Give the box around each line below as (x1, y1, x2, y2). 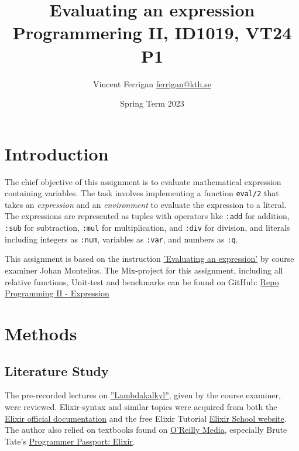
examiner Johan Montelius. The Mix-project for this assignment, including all (5, 264, 283, 276)
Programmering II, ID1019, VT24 (12, 20, 292, 45)
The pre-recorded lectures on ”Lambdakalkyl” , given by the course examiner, (5, 389, 281, 401)
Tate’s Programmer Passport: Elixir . (5, 435, 135, 447)
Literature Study (5, 361, 109, 380)
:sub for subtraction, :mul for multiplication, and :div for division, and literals (5, 221, 290, 234)
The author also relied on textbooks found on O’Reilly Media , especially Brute (5, 423, 287, 436)
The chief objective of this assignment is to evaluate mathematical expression (5, 175, 281, 187)
